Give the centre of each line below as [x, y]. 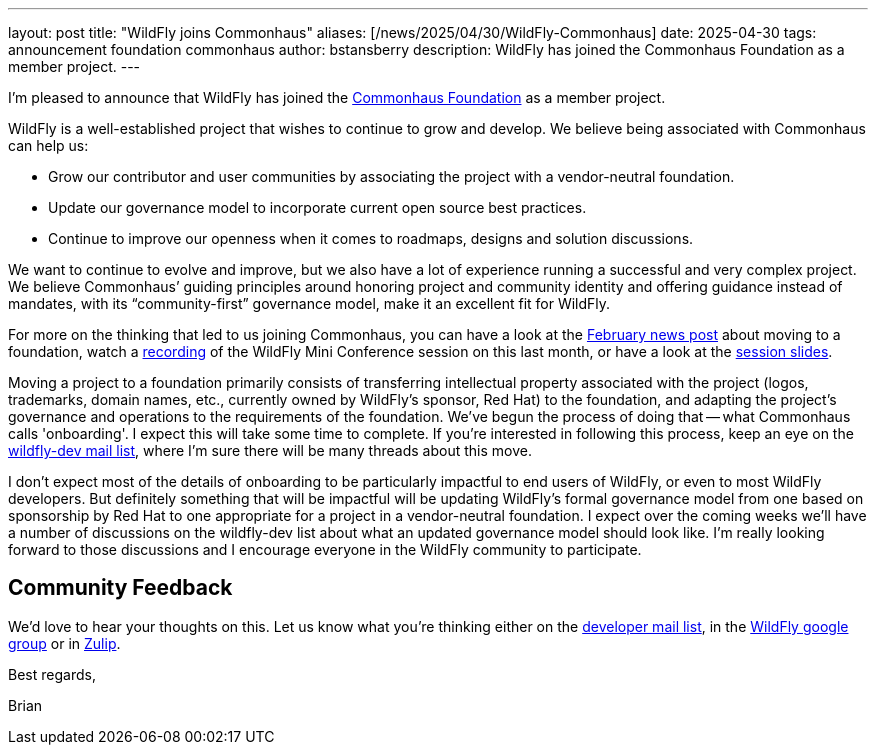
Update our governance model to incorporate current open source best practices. [317, 207]
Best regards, [52, 674]
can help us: [48, 145]
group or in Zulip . [64, 643]
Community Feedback [120, 588]
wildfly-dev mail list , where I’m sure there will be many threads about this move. [270, 450]
